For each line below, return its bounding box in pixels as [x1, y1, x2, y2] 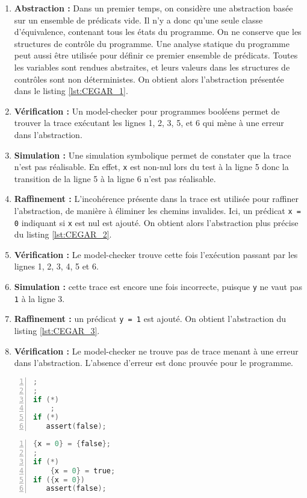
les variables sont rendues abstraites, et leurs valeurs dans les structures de [14, 60, 290, 73]
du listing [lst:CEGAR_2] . [14, 228, 112, 241]
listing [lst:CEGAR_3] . [14, 324, 100, 337]
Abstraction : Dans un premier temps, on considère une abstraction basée [14, 2, 293, 14]
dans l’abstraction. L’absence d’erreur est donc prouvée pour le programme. [14, 356, 294, 369]
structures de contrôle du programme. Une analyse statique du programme [14, 37, 290, 49]
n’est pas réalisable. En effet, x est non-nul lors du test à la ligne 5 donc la [14, 160, 289, 173]
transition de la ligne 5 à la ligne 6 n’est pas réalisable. [14, 172, 216, 184]
